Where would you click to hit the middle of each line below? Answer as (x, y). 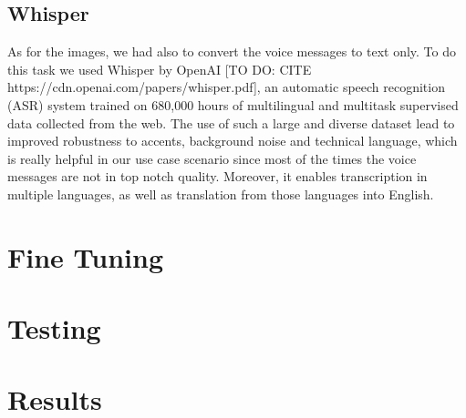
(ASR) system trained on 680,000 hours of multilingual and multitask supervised (233, 104)
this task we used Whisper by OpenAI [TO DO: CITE (160, 69)
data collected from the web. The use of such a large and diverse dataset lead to (231, 122)
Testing (54, 328)
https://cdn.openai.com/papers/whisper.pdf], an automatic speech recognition (226, 87)
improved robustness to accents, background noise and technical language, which (233, 141)
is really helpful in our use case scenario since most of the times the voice (212, 158)
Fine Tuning (85, 256)
